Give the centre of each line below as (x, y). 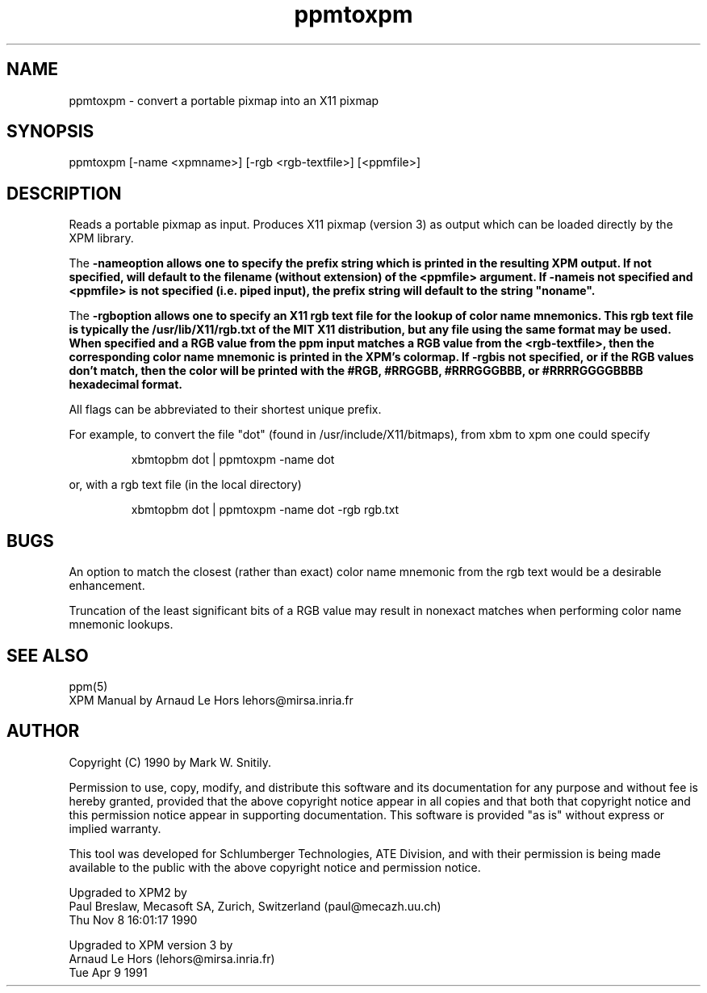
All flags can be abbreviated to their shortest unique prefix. (225, 410)
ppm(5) (88, 686)
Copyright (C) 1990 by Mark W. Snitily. (170, 762)
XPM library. (101, 238)
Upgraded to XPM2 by (128, 892)
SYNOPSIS (50, 132)
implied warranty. (115, 828)
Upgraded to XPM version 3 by (151, 945)
